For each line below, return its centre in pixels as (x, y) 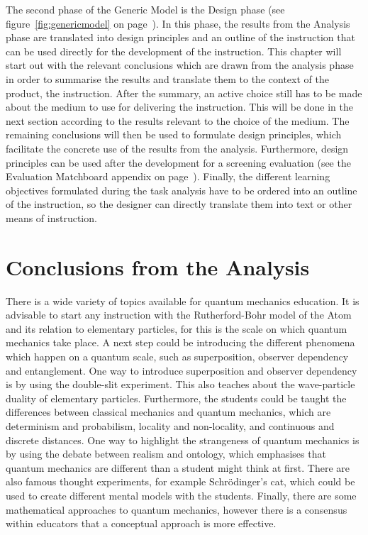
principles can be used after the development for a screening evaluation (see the (178, 162)
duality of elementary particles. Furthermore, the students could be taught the (176, 398)
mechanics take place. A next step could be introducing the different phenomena (180, 342)
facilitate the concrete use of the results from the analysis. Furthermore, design (177, 148)
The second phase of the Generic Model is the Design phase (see (145, 9)
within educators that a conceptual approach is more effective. (141, 523)
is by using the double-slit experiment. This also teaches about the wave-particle (180, 384)
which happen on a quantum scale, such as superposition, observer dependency (177, 356)
